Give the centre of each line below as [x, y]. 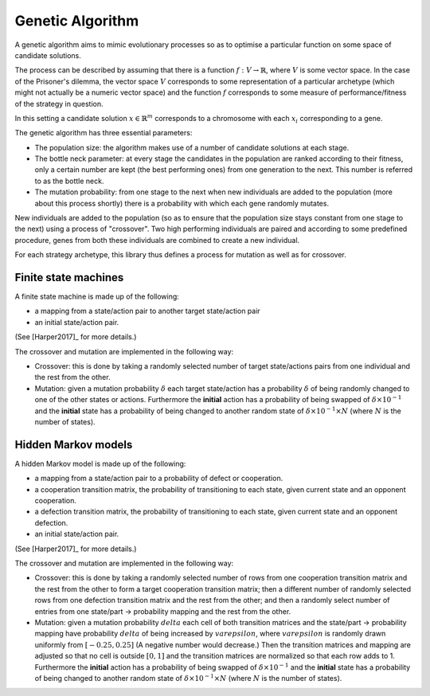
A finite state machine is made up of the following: [97, 297]
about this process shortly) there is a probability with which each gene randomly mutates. [182, 203]
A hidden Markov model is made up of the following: [100, 463]
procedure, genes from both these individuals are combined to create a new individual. [157, 240]
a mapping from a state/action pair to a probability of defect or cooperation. [159, 479]
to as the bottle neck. [69, 181]
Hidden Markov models [74, 445]
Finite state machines [69, 278]
